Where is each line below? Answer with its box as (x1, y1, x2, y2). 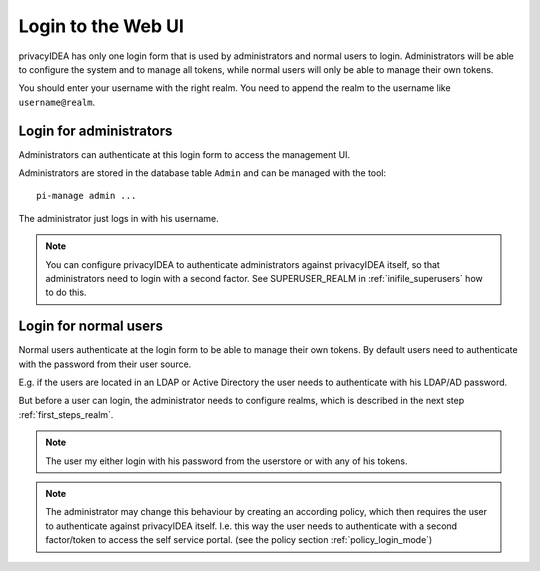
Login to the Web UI (18, 15, 185, 37)
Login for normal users (18, 318, 164, 335)
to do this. (45, 286, 87, 299)
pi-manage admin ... (36, 190, 137, 202)
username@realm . (18, 96, 96, 108)
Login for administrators (18, 122, 173, 139)
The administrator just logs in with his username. (18, 212, 219, 224)
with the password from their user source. (18, 358, 192, 370)
